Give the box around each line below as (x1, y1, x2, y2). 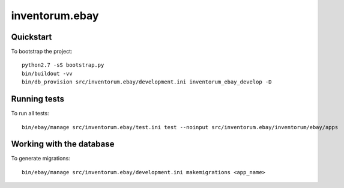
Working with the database (11, 139, 115, 150)
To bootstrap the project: (11, 48, 73, 55)
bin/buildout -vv (22, 70, 73, 77)
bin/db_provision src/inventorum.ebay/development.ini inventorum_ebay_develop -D (22, 79, 272, 85)
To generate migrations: (11, 155, 70, 162)
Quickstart (11, 32, 52, 42)
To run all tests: (11, 110, 49, 117)
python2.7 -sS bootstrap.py (22, 62, 104, 68)
